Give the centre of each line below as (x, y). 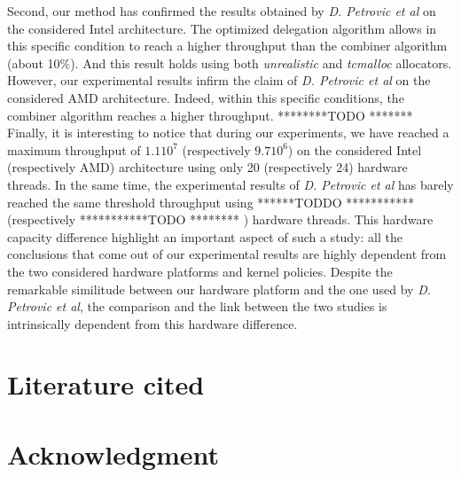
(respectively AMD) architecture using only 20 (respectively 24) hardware (207, 167)
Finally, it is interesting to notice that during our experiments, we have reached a (228, 133)
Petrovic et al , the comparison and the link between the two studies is (197, 306)
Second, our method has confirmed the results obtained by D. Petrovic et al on (222, 11)
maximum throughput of (74, 149)
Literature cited (106, 384)
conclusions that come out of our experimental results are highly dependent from (227, 254)
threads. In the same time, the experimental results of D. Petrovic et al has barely (230, 184)
